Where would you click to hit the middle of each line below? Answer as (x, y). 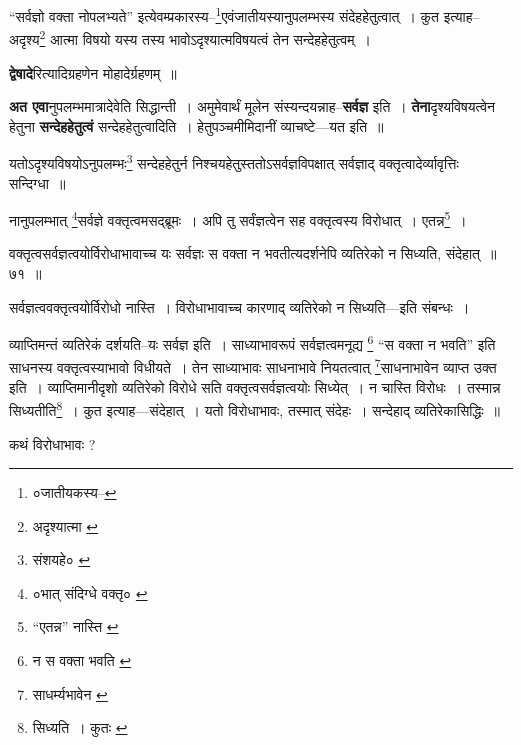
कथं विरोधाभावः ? (52, 443)
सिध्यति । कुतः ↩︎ (80, 727)
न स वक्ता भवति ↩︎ (82, 660)
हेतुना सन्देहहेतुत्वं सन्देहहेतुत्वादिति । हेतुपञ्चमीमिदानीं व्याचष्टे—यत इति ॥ (196, 125)
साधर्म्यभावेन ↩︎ (70, 693)
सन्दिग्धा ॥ (37, 182)
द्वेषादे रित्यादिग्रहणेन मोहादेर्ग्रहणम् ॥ (93, 72)
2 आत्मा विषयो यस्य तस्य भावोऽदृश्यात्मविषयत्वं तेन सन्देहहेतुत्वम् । (205, 37)
